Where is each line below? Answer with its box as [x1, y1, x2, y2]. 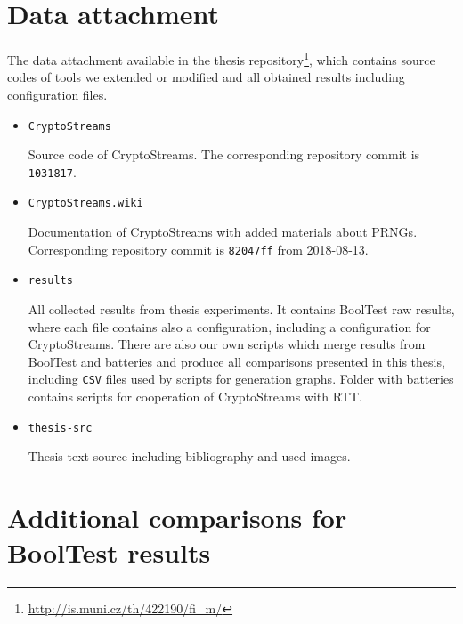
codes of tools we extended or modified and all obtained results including [7, 68, 405, 86]
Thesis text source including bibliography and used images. [28, 447, 351, 466]
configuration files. [7, 85, 108, 103]
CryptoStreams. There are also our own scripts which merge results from [28, 335, 426, 353]
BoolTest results [7, 534, 211, 571]
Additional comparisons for [7, 499, 347, 536]
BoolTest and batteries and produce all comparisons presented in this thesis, [28, 352, 445, 370]
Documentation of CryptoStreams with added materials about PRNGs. [28, 223, 418, 241]
